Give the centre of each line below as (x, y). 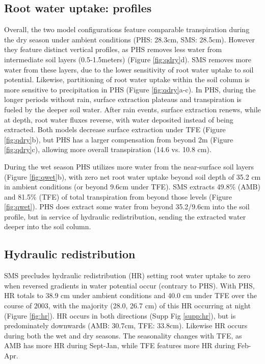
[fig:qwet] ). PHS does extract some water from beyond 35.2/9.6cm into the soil (127, 207)
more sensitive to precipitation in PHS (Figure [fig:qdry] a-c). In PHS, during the (130, 89)
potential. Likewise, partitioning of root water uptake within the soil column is (127, 79)
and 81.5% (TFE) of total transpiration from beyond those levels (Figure (118, 196)
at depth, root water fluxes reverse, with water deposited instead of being (119, 119)
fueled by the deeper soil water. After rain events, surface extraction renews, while (132, 109)
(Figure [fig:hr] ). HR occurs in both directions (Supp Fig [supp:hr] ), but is (120, 315)
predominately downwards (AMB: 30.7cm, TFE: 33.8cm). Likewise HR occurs (126, 325)
